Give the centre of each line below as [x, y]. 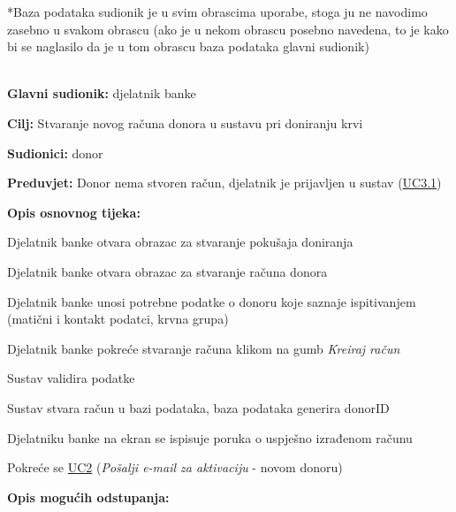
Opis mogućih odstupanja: [88, 497]
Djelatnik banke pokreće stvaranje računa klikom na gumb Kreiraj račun [204, 348]
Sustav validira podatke [71, 378]
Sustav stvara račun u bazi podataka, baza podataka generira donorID [198, 407]
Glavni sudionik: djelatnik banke [102, 93]
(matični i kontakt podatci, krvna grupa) [118, 319]
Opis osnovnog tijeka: [74, 212]
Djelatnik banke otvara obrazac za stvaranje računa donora [167, 271]
